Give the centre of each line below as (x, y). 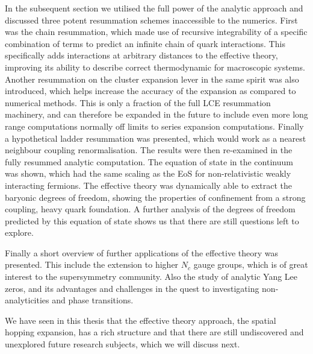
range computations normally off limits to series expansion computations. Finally (154, 126)
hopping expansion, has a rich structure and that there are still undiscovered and (154, 332)
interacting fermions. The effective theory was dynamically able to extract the (149, 185)
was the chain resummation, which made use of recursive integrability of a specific (156, 32)
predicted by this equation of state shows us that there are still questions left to (152, 220)
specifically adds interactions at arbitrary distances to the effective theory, (141, 55)
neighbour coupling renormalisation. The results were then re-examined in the (149, 150)
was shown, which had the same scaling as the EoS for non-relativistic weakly (148, 173)
